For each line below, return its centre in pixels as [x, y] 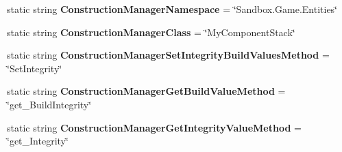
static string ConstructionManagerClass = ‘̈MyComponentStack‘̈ [151, 32]
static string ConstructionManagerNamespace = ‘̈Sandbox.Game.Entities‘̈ [172, 9]
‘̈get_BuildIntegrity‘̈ [49, 104]
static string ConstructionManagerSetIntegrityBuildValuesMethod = [168, 55]
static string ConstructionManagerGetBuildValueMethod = [146, 91]
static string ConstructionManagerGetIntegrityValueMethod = [154, 127]
